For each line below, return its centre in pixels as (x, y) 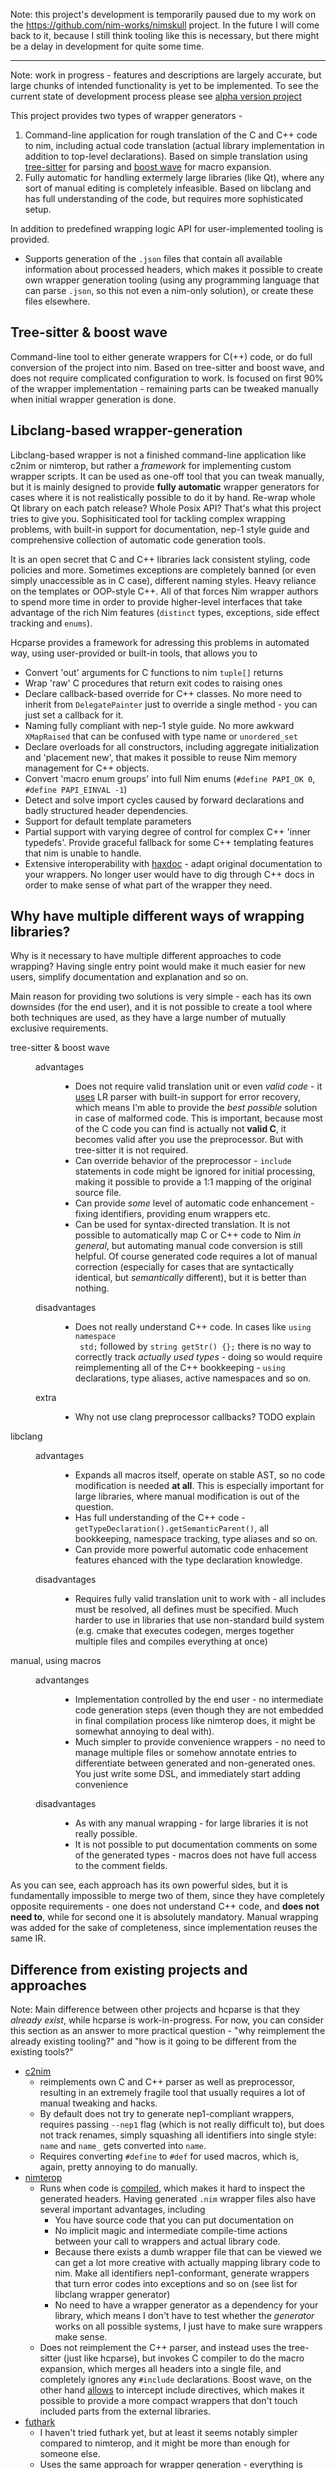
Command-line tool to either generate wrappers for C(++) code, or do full (161, 356)
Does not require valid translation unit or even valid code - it (198, 1086)
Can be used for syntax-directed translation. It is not (182, 1225)
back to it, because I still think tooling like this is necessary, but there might (165, 35)
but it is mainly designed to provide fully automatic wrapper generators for (165, 486)
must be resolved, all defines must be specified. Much (186, 1610)
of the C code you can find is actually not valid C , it (180, 1129)
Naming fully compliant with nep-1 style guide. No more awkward (159, 725)
